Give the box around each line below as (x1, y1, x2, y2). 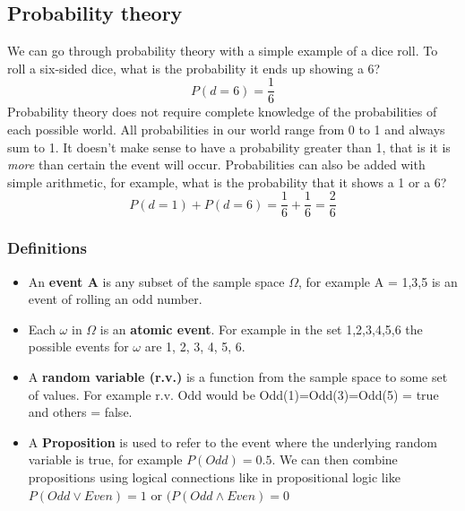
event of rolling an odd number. (28, 290, 202, 308)
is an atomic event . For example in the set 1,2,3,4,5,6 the (99, 319, 423, 338)
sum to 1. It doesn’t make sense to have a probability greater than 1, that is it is (7, 137, 451, 156)
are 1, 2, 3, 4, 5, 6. (144, 337, 245, 356)
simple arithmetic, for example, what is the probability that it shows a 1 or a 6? (7, 172, 447, 191)
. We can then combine (271, 450, 398, 469)
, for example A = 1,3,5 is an (297, 272, 458, 290)
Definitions (7, 237, 87, 259)
